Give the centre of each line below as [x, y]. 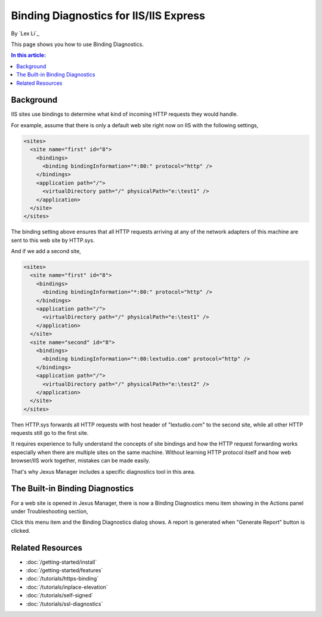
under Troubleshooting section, [50, 511]
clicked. [21, 530]
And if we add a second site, [46, 251]
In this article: [28, 55]
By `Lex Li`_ [25, 33]
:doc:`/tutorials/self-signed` [60, 595]
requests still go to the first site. [50, 433]
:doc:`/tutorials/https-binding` [62, 579]
